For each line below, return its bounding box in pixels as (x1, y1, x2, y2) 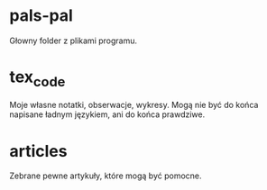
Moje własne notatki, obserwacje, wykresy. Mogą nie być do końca (9, 100, 259, 111)
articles (9, 140, 68, 161)
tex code (9, 67, 66, 90)
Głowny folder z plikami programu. (9, 35, 138, 46)
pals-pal (9, 5, 74, 26)
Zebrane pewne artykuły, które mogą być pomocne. (9, 170, 202, 181)
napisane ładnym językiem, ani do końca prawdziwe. (9, 109, 206, 120)
